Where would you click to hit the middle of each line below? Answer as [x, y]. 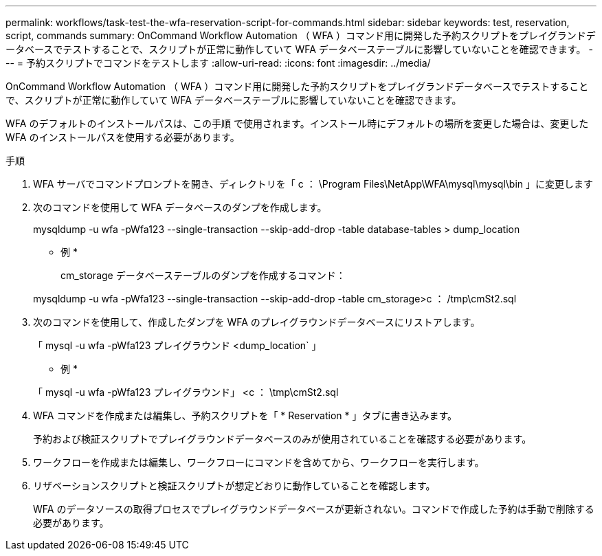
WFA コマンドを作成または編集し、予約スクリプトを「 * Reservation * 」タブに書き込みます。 [245, 415]
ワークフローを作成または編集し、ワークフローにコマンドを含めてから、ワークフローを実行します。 [259, 462]
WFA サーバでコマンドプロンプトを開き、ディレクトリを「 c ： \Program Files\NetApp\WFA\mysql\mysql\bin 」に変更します [313, 184]
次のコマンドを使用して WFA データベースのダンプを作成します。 [180, 207]
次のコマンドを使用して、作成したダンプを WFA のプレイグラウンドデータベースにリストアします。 [257, 322]
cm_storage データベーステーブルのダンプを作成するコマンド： [203, 275]
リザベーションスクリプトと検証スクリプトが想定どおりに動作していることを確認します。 [234, 486]
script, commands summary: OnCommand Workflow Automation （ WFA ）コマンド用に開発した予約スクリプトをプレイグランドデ [301, 35]
